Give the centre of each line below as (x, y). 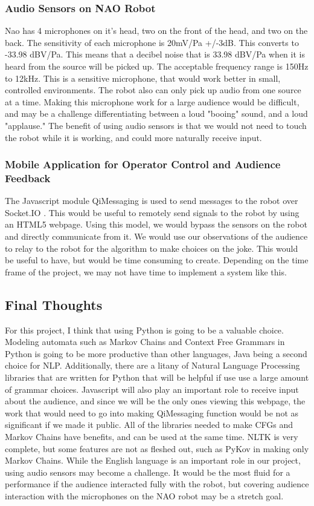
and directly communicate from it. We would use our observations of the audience (156, 236)
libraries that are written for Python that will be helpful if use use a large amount (157, 377)
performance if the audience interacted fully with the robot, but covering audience (157, 484)
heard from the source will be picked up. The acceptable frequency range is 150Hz (157, 66)
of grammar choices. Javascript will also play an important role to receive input (152, 389)
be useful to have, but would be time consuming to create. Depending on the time (157, 260)
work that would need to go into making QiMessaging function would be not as (152, 412)
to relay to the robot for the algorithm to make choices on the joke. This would (152, 248)
